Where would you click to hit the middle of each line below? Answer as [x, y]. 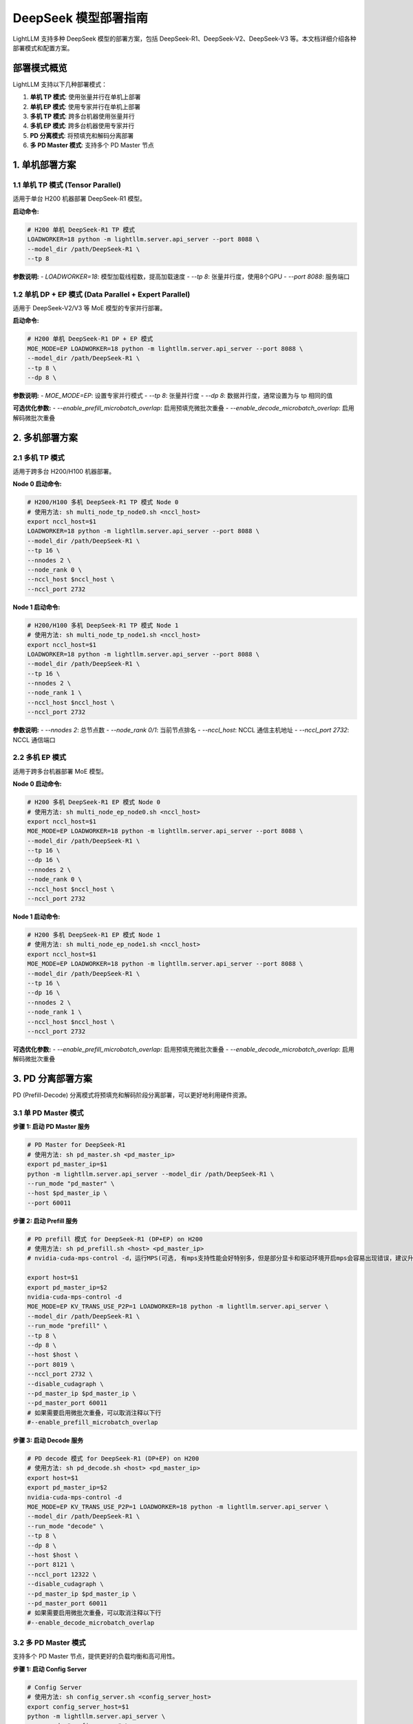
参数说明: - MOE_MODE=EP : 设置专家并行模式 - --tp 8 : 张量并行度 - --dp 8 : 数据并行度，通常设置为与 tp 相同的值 [173, 395]
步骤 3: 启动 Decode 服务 [48, 1441]
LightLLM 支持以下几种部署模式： [60, 84]
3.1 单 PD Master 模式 [48, 1112]
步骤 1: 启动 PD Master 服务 [51, 1127]
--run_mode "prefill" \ [67, 1326]
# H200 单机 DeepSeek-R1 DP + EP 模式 [90, 339]
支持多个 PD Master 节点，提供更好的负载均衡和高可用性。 [96, 1656]
